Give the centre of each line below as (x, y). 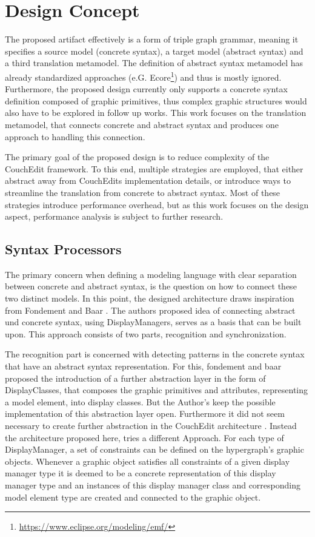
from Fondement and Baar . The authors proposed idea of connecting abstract (150, 310)
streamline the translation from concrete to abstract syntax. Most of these (143, 192)
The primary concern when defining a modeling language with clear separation (151, 274)
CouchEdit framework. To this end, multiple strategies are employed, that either (154, 168)
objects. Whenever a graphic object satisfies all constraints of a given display (148, 461)
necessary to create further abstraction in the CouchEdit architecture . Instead (151, 426)
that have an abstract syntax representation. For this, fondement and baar (143, 366)
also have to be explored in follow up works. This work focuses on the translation (156, 113)
